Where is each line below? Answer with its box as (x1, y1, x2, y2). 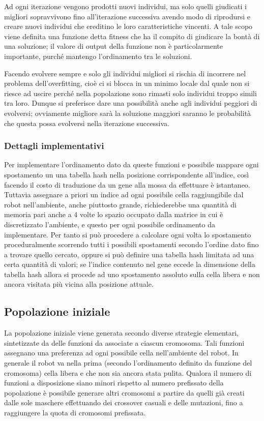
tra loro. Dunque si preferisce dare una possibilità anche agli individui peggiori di (4, 98, 257, 108)
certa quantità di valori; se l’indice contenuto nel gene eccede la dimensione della (4, 259, 255, 269)
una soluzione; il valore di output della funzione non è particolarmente (4, 41, 223, 51)
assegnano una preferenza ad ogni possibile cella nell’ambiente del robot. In (4, 347, 239, 358)
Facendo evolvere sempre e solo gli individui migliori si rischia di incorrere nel (4, 68, 246, 78)
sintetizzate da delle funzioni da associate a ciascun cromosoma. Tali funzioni (4, 337, 245, 348)
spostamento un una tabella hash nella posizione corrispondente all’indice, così (4, 169, 249, 179)
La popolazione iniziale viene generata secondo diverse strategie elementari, (4, 327, 239, 338)
